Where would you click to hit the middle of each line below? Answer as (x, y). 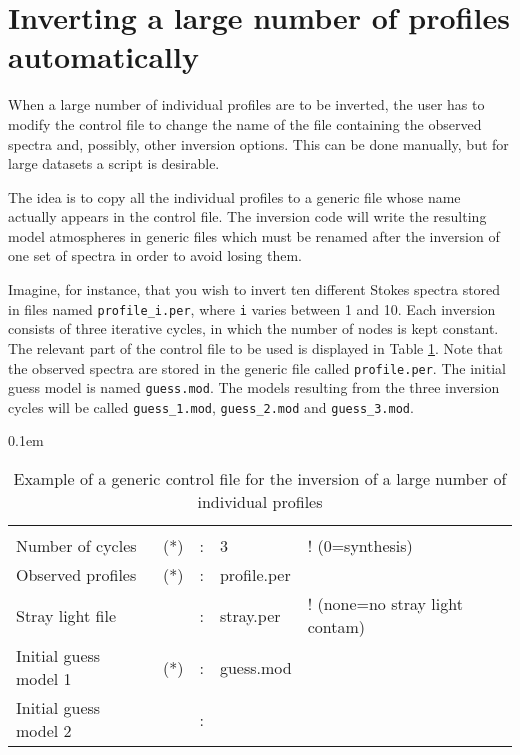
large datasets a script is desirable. (114, 163)
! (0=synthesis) (360, 546)
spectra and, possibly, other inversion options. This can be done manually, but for (258, 143)
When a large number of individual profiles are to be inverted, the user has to (246, 104)
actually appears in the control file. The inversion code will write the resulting (247, 216)
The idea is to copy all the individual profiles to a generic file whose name (234, 196)
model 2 (44, 731)
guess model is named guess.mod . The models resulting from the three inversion (254, 387)
